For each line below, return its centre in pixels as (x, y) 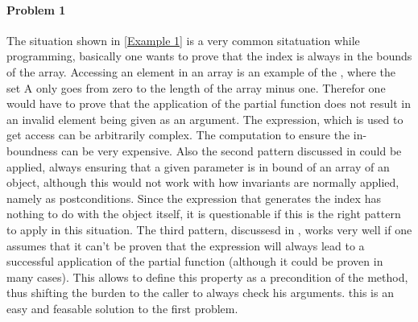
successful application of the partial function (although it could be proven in (195, 261)
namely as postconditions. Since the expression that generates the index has (194, 198)
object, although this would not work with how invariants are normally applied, (203, 182)
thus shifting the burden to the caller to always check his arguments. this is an (200, 293)
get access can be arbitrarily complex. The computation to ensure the (178, 135)
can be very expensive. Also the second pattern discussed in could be (232, 150)
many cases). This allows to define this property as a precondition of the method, (207, 277)
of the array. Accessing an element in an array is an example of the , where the (201, 71)
